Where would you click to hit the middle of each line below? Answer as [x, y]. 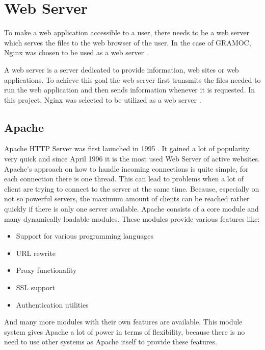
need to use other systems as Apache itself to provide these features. [111, 342]
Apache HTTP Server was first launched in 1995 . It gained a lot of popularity [127, 148]
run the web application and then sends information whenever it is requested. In [130, 90]
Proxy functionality [46, 270]
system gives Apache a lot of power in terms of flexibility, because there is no [125, 331]
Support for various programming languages [85, 236]
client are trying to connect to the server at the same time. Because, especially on [132, 188]
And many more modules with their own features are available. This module [123, 322]
